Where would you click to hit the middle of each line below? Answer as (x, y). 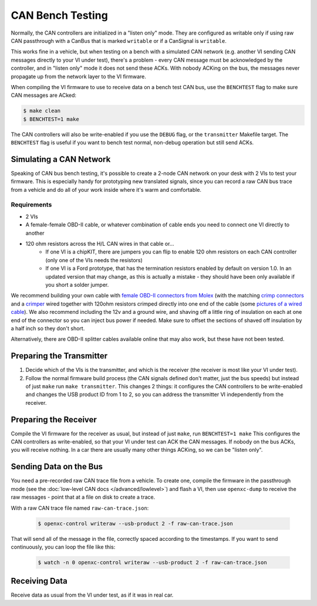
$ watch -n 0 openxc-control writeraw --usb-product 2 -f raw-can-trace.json (152, 562)
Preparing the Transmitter (59, 356)
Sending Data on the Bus (57, 467)
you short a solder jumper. (77, 285)
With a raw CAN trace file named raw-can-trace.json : (80, 508)
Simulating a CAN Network (61, 159)
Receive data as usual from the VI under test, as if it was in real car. (92, 595)
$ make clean (42, 111)
